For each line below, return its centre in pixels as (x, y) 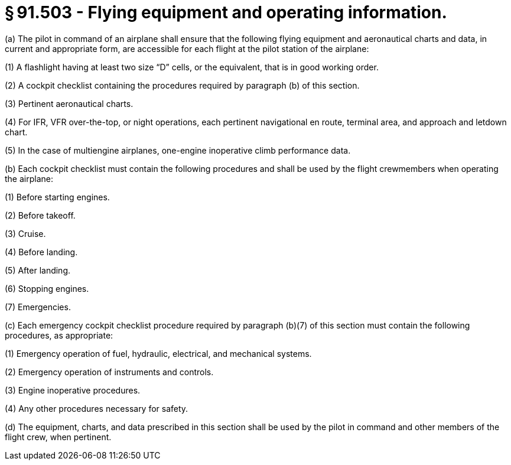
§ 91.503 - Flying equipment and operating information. (226, 12)
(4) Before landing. (41, 252)
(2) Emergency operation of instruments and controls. (109, 372)
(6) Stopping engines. (47, 288)
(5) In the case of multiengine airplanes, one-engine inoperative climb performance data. (178, 150)
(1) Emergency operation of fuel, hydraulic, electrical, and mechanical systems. (158, 353)
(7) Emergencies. (38, 307)
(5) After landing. (38, 270)
